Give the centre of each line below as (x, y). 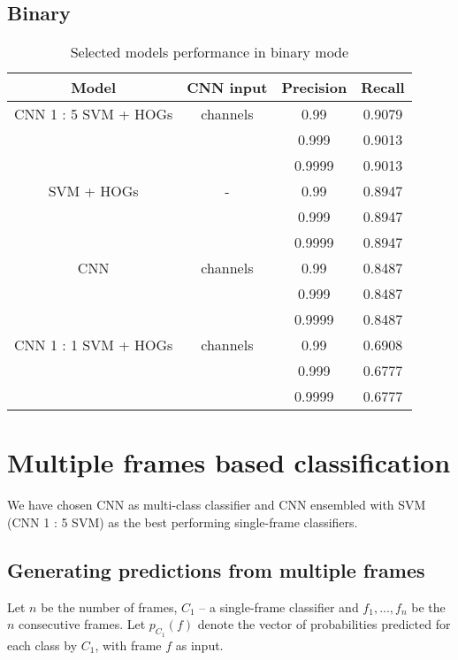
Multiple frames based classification (229, 462)
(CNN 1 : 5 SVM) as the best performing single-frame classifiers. (183, 522)
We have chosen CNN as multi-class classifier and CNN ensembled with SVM (217, 505)
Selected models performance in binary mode (210, 52)
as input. (199, 645)
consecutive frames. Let (82, 624)
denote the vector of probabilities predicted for (324, 624)
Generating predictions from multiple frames (216, 569)
